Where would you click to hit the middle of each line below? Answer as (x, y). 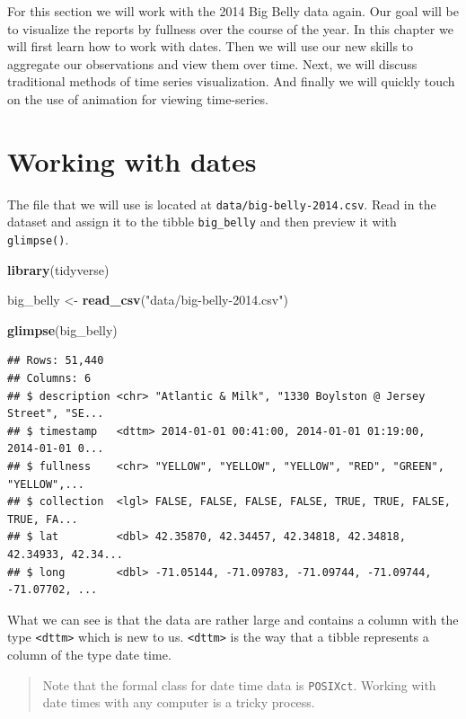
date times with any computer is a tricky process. (179, 702)
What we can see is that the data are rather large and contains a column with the (233, 619)
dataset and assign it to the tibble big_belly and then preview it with (202, 222)
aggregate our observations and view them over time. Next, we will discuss (212, 63)
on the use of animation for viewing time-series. (138, 98)
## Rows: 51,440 (56, 361)
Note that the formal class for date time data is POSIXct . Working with (239, 684)
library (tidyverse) (58, 269)
